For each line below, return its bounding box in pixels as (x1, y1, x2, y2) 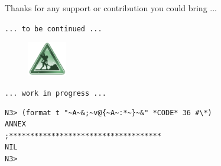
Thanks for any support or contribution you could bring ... (5, 2, 217, 14)
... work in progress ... (5, 89, 106, 97)
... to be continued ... (5, 24, 102, 33)
